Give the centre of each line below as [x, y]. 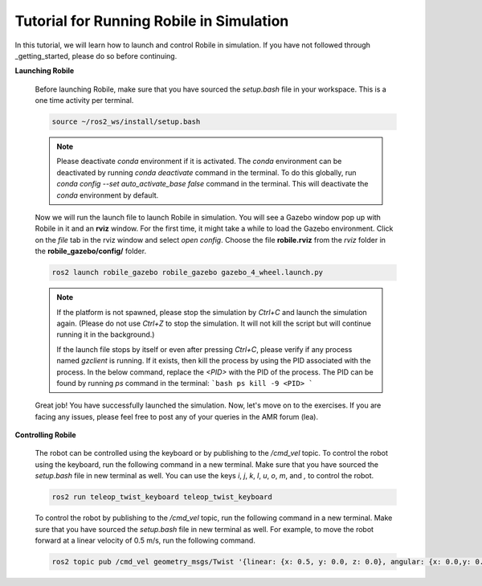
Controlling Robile [45, 435]
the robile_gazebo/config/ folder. [91, 251]
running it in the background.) [106, 334]
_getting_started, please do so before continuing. [96, 55]
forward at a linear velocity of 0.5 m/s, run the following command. [145, 540]
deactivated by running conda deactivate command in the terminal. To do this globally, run [206, 172]
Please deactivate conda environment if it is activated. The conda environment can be [199, 162]
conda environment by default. [108, 195]
